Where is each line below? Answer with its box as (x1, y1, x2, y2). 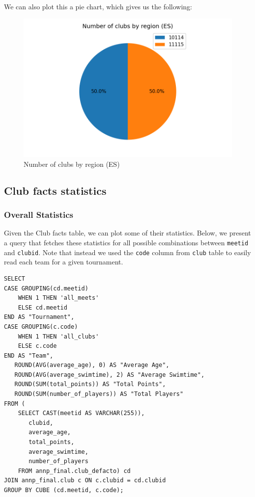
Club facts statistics (4, 183, 107, 198)
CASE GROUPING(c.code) (4, 323, 78, 330)
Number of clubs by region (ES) (24, 158, 120, 169)
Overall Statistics (4, 209, 73, 221)
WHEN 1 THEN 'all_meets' (18, 294, 99, 302)
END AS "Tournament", (4, 314, 75, 321)
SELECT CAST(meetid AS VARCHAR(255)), (18, 410, 145, 417)
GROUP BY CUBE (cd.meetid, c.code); (4, 487, 124, 494)
